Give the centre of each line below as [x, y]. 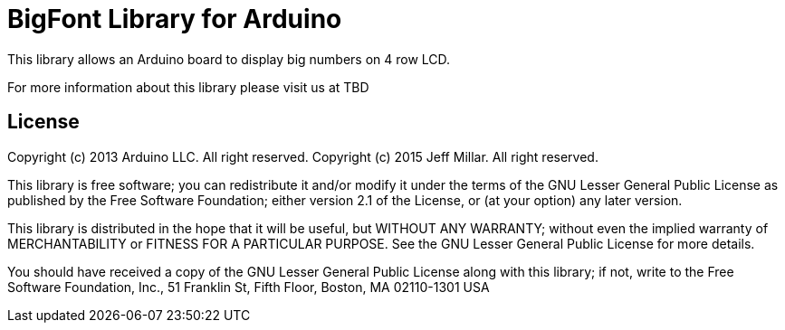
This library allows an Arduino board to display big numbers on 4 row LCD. [229, 59]
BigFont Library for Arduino [175, 19]
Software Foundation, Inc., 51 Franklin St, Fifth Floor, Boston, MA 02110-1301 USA [249, 287]
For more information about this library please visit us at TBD [188, 87]
